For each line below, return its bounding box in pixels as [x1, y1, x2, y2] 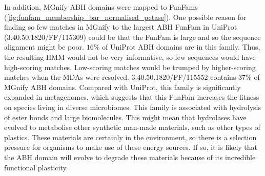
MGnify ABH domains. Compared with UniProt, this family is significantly [4, 81, 241, 92]
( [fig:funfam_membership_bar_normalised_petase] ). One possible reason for [4, 11, 247, 22]
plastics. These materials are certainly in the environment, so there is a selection [4, 131, 257, 142]
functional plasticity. [4, 162, 68, 172]
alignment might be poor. [4, 41, 85, 52]
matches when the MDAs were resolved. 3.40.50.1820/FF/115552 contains [4, 72, 236, 82]
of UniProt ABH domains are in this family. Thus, [102, 41, 260, 52]
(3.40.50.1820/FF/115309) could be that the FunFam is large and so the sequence [4, 31, 261, 42]
